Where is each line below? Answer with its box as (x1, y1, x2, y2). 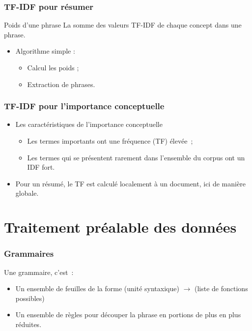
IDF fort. (27, 162, 55, 172)
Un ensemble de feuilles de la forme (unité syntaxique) (15, 283, 179, 294)
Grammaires (4, 247, 54, 260)
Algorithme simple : (15, 46, 75, 56)
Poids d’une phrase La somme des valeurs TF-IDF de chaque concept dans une (4, 20, 242, 30)
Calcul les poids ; (27, 62, 79, 72)
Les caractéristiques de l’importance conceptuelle (15, 119, 163, 129)
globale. (15, 188, 39, 198)
